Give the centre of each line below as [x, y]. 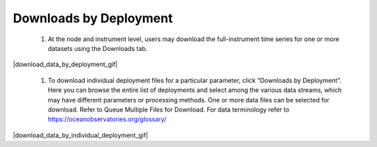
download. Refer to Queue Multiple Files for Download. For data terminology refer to [169, 109]
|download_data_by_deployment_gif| [65, 64]
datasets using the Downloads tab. [98, 48]
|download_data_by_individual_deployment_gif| [81, 135]
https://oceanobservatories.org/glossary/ [107, 119]
